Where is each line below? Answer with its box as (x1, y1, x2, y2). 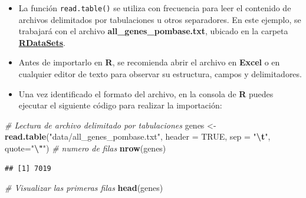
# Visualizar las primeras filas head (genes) (5, 181, 163, 194)
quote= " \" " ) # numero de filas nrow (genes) (5, 142, 166, 154)
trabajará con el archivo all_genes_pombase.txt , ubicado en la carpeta (18, 25, 288, 37)
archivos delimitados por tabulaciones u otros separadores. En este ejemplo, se (18, 13, 301, 25)
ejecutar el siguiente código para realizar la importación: (18, 99, 222, 111)
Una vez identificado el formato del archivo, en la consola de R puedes (18, 87, 274, 100)
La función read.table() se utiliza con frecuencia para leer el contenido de (18, 2, 291, 14)
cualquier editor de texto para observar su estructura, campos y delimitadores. (18, 68, 302, 80)
